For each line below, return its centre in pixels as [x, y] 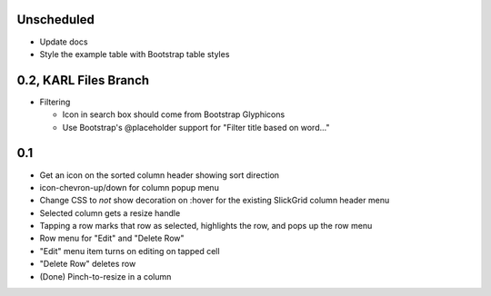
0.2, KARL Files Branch [83, 80]
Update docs [64, 42]
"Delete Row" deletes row [88, 264]
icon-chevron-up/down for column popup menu [130, 187]
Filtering [55, 102]
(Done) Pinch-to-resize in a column [105, 276]
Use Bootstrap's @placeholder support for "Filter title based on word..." [196, 127]
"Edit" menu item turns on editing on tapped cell [130, 251]
